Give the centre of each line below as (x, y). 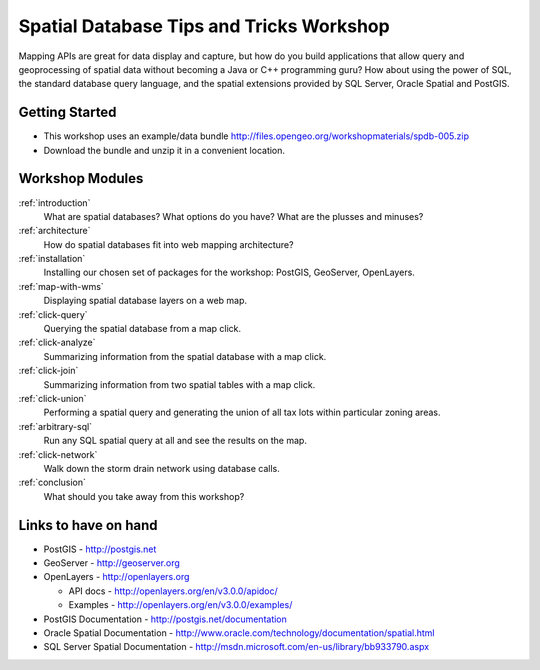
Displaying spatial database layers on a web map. (145, 301)
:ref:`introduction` (54, 202)
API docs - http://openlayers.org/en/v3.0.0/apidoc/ (173, 591)
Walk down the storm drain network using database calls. (161, 468)
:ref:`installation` (52, 259)
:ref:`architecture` (54, 231)
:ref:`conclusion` (52, 482)
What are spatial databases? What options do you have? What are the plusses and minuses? (233, 216)
